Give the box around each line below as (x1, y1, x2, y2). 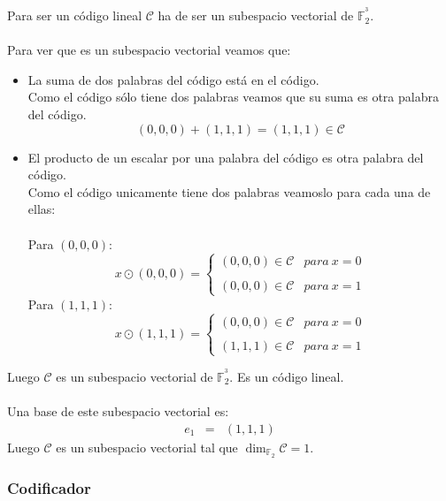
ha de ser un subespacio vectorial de (158, 6, 354, 25)
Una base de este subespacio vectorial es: (7, 402, 229, 421)
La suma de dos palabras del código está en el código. (27, 70, 319, 88)
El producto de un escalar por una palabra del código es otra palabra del (27, 148, 424, 166)
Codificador (7, 476, 91, 498)
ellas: (27, 200, 56, 218)
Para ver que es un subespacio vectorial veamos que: (7, 41, 291, 59)
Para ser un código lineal (7, 6, 142, 25)
